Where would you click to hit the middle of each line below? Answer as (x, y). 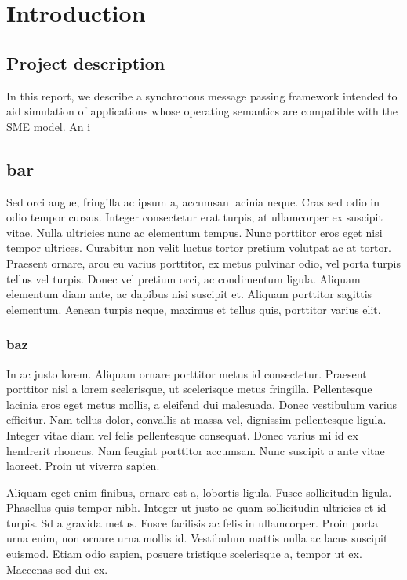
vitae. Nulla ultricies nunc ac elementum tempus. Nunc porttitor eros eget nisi (194, 232)
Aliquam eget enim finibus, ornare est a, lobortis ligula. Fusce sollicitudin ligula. (199, 492)
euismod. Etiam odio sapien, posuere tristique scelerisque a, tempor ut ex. (184, 554)
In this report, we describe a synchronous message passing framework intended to (202, 95)
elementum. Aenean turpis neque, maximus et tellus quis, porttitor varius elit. (194, 309)
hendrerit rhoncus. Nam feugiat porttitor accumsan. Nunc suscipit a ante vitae (196, 450)
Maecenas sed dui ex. (57, 569)
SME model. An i (49, 126)
